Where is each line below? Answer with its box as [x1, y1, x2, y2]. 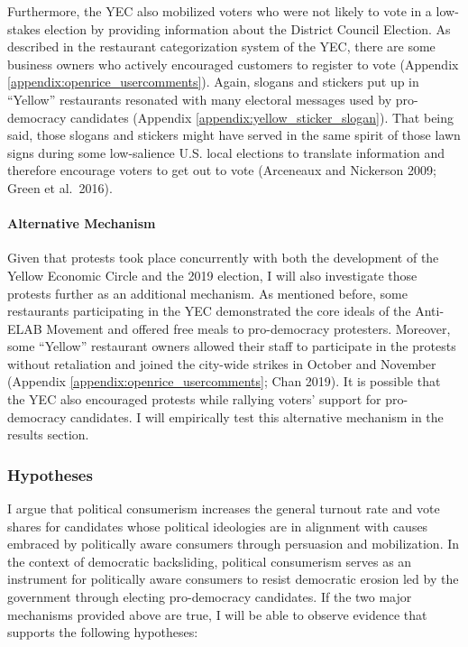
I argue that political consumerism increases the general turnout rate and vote [7, 499, 440, 518]
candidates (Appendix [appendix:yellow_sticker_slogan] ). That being [70, 107, 454, 126]
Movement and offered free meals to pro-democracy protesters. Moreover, [46, 319, 451, 337]
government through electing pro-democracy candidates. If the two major [7, 587, 412, 606]
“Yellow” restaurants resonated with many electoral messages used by [7, 89, 392, 108]
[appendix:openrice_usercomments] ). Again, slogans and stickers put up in [7, 72, 419, 91]
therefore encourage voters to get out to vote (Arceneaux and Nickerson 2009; [7, 161, 436, 180]
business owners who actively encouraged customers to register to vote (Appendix [7, 54, 459, 73]
